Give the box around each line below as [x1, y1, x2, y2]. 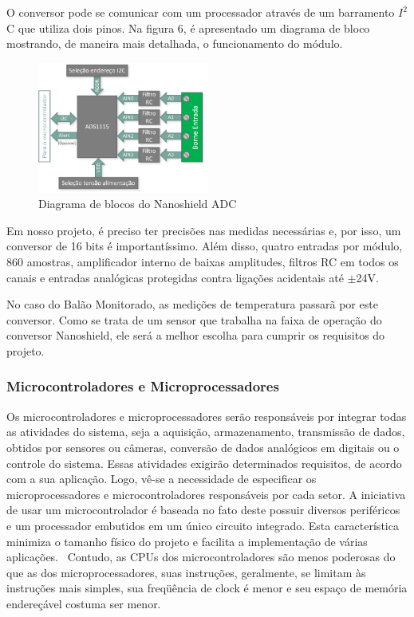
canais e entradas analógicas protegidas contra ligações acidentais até [6, 269, 344, 285]
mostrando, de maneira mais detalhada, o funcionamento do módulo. [6, 35, 343, 52]
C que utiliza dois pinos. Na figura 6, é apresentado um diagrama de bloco [6, 19, 370, 36]
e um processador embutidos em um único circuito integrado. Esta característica [6, 517, 399, 533]
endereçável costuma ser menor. [6, 595, 161, 611]
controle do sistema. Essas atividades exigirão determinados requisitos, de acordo [6, 454, 402, 471]
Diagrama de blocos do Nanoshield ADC [38, 195, 237, 212]
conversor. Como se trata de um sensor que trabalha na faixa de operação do [6, 311, 382, 328]
